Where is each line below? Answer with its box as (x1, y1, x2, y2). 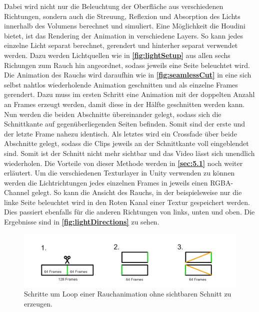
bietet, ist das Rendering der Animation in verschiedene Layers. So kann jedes (4, 30, 243, 40)
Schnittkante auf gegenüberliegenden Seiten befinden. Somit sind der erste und (4, 118, 245, 129)
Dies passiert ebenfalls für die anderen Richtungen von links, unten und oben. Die (4, 206, 255, 217)
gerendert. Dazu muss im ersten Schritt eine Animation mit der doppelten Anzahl (4, 89, 255, 99)
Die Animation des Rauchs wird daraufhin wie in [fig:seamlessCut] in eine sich (4, 69, 251, 80)
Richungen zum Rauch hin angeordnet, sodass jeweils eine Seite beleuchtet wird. (4, 59, 250, 70)
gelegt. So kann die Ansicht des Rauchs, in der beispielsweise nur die (31, 187, 242, 197)
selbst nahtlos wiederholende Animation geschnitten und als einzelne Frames (4, 79, 238, 89)
